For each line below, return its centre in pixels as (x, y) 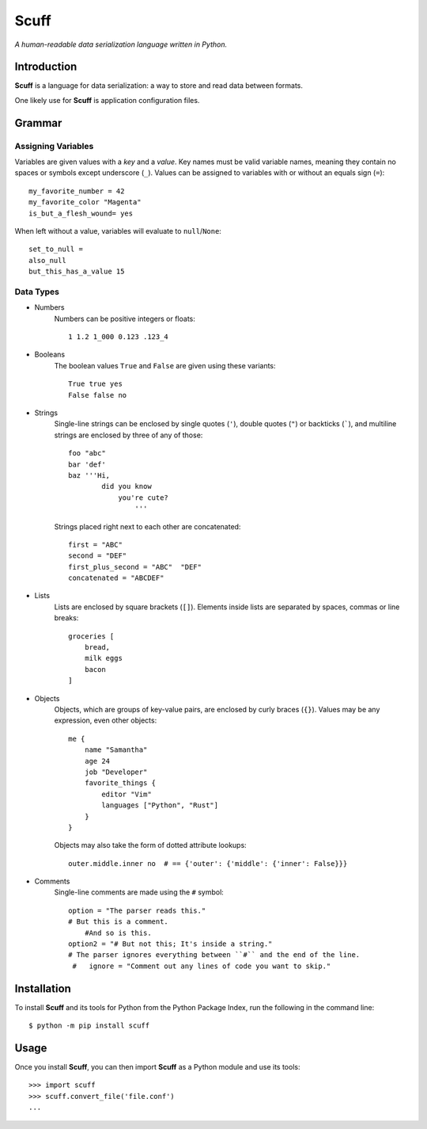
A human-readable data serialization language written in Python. (121, 44)
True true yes (95, 384)
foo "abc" (87, 453)
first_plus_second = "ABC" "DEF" (135, 567)
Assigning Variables (54, 146)
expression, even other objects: (106, 720)
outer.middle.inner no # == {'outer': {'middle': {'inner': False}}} (208, 863)
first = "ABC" (95, 544)
